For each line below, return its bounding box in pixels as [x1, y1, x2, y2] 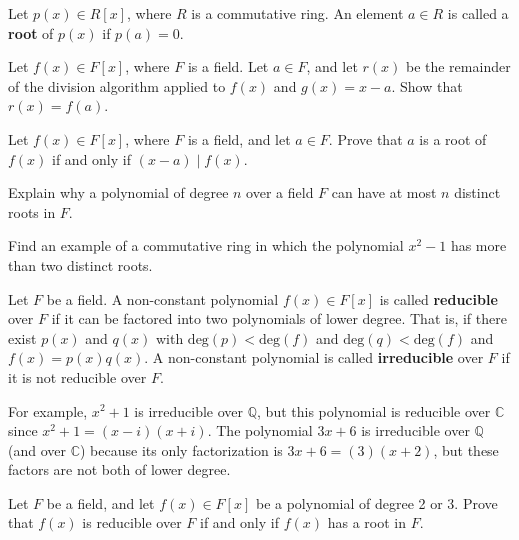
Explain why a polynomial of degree [8, 182, 229, 203]
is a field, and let [187, 128, 291, 149]
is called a [447, 3, 509, 23]
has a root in [327, 512, 406, 533]
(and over [8, 439, 66, 460]
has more [450, 235, 507, 256]
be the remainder [405, 56, 511, 77]
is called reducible [379, 288, 498, 309]
